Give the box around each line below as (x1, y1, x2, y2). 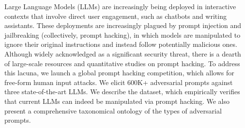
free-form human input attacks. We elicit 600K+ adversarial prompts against (4, 77, 233, 87)
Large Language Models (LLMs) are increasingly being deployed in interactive (4, 1, 236, 11)
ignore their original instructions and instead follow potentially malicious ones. (4, 39, 237, 49)
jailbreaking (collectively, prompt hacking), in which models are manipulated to (4, 29, 241, 40)
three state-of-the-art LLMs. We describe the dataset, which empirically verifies (4, 86, 240, 97)
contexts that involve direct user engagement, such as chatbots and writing (4, 11, 227, 21)
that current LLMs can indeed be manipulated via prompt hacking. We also (4, 96, 230, 106)
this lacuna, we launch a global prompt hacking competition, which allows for (4, 68, 234, 78)
